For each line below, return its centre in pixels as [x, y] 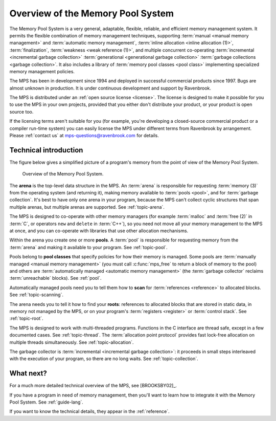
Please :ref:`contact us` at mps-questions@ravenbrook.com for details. [84, 136]
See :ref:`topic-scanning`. [37, 295]
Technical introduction [46, 150]
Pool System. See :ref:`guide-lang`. [47, 402]
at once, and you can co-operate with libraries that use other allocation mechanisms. [99, 231]
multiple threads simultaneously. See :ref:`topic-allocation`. [72, 342]
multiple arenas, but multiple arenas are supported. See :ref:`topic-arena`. [87, 207]
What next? [28, 373]
